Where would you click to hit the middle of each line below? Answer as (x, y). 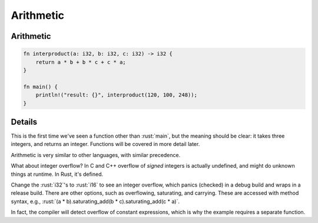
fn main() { (41, 86)
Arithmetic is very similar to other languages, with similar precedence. (96, 155)
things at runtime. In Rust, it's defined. (57, 174)
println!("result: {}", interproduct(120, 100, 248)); (116, 95)
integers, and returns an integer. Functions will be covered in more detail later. (105, 144)
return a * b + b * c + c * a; (81, 62)
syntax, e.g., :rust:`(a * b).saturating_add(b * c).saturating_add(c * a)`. (95, 201)
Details (24, 122)
